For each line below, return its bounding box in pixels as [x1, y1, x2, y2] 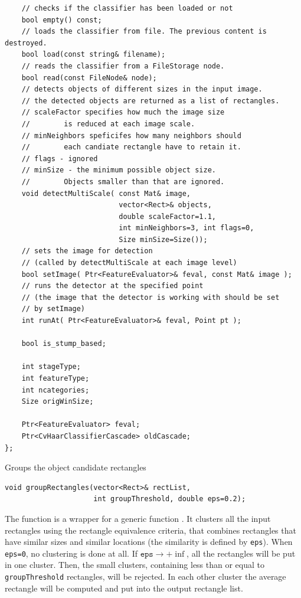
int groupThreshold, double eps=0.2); [93, 495, 246, 504]
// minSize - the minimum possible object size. [21, 166, 216, 175]
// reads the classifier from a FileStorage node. [21, 61, 225, 70]
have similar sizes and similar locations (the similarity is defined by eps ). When [5, 535, 293, 548]
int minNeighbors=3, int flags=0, [119, 224, 254, 233]
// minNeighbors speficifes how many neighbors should [21, 131, 241, 140]
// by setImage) [21, 305, 86, 313]
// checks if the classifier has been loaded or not [21, 4, 233, 12]
